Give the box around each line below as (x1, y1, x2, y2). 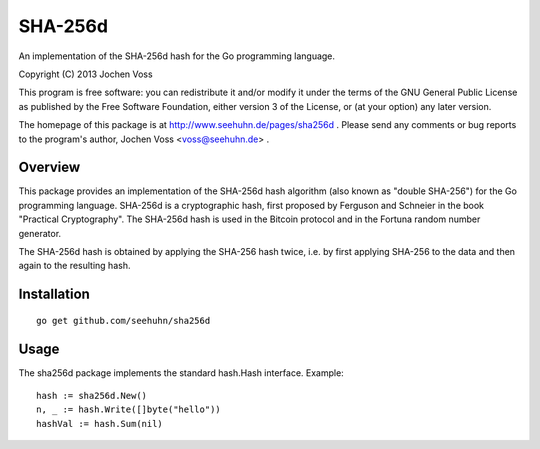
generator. (18, 227, 62, 239)
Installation (18, 286, 90, 303)
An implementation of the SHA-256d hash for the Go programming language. (18, 50, 335, 62)
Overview (18, 159, 81, 176)
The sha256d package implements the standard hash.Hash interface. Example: (18, 366, 344, 379)
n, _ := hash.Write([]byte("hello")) (36, 404, 222, 415)
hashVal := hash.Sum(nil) (36, 418, 164, 429)
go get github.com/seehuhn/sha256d (36, 315, 211, 326)
